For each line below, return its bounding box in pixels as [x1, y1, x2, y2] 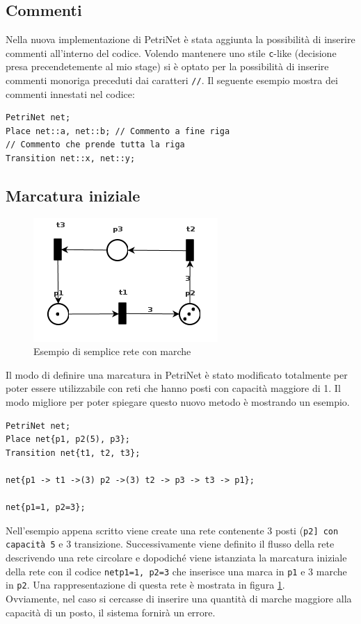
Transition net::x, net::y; [6, 154, 136, 164]
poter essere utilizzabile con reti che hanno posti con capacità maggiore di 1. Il [6, 381, 341, 395]
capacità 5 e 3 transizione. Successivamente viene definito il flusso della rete [6, 536, 335, 551]
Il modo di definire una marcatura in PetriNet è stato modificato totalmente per [6, 367, 348, 381]
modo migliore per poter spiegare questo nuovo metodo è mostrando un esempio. [6, 394, 350, 409]
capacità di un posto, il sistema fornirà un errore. [6, 605, 216, 619]
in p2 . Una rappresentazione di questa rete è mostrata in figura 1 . [6, 577, 285, 592]
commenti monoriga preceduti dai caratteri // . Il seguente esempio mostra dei [6, 73, 338, 88]
